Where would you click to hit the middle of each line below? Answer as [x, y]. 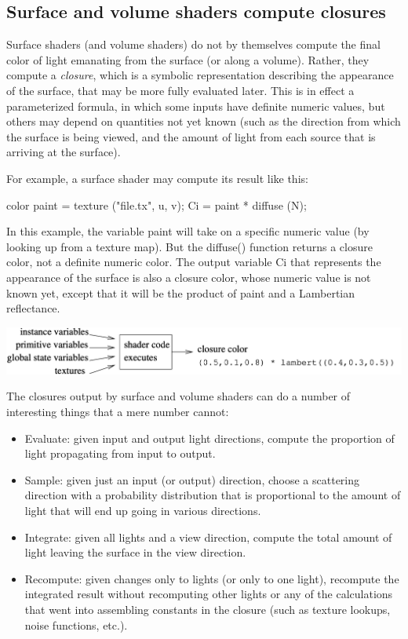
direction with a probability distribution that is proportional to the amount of [213, 495]
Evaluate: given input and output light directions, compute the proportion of [209, 438]
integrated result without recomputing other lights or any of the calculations [209, 594]
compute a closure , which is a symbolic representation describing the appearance [200, 75]
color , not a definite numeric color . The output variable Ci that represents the [194, 262]
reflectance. [33, 308]
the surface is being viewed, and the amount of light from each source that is [191, 136]
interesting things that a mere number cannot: [118, 411]
